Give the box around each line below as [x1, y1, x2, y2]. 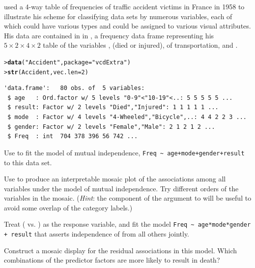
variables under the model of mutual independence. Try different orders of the [4, 183, 239, 193]
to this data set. [4, 157, 52, 167]
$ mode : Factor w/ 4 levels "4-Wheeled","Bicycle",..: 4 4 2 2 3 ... [7, 114, 247, 121]
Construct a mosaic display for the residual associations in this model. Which [4, 245, 237, 255]
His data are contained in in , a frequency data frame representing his [4, 30, 214, 40]
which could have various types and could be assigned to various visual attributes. [4, 21, 251, 31]
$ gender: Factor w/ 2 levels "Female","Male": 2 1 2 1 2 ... [7, 123, 215, 130]
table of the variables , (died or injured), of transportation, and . [43, 40, 238, 50]
